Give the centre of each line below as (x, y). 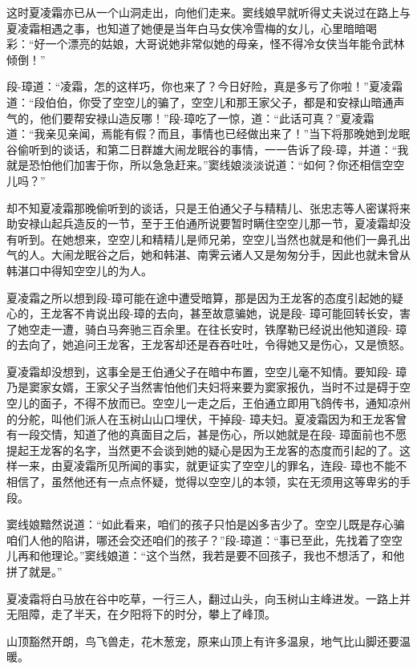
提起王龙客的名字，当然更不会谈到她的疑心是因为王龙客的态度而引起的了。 (203, 450)
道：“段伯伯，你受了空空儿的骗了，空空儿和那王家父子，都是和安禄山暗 (194, 101)
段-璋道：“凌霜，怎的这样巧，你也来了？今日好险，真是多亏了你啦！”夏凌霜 (204, 86)
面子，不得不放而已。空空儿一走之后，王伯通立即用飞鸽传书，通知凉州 (225, 403)
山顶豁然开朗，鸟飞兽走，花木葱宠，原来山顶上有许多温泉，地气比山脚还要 (203, 641)
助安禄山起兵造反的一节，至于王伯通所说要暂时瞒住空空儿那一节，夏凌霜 (197, 223)
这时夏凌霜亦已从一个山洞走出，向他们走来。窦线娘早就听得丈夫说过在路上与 (208, 12)
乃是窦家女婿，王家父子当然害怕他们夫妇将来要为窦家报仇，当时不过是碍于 (203, 387)
